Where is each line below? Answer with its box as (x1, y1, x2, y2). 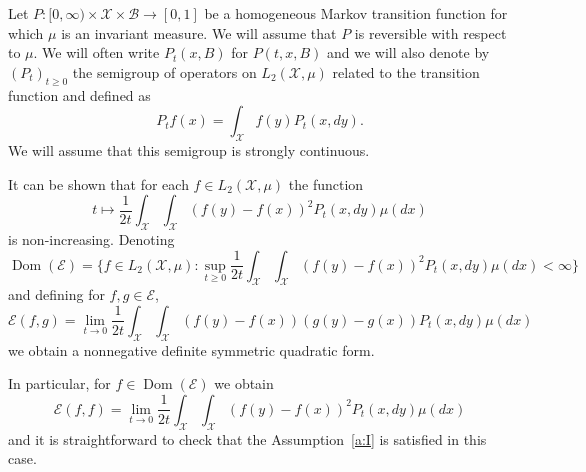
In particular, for (8, 373, 111, 394)
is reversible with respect (354, 22, 507, 43)
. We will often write (33, 42, 160, 63)
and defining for (8, 284, 105, 305)
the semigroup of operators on (72, 61, 257, 82)
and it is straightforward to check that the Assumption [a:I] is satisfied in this (8, 428, 487, 449)
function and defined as (8, 84, 151, 105)
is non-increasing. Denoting (8, 228, 175, 249)
